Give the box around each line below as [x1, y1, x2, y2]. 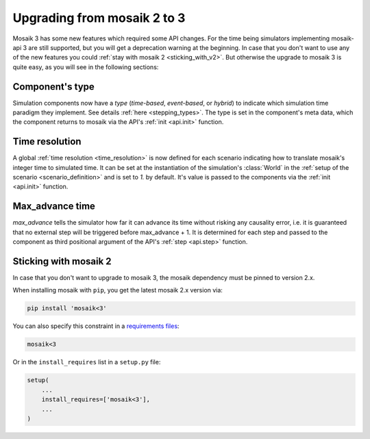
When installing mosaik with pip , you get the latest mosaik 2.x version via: [12, 286, 223, 294]
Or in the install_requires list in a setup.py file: [12, 358, 161, 366]
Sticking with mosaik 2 [12, 255, 112, 267]
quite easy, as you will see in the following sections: [12, 62, 159, 71]
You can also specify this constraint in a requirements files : [12, 322, 180, 330]
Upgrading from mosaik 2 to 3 [12, 10, 186, 25]
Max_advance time [12, 201, 96, 212]
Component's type [12, 81, 95, 92]
